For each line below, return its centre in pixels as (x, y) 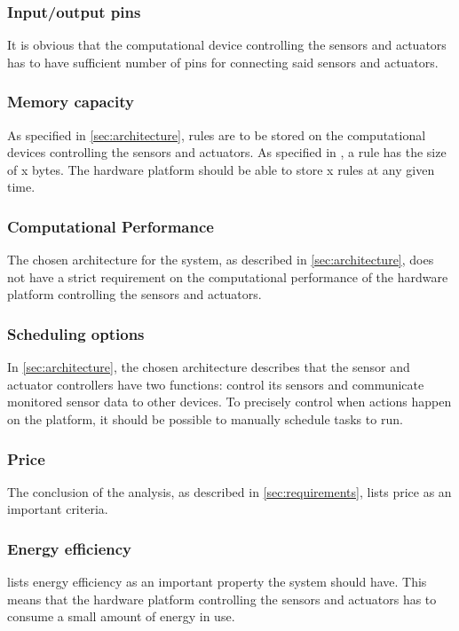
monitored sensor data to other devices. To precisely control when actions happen (229, 402)
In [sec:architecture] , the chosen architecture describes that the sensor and (209, 367)
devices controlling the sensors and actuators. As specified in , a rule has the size (227, 152)
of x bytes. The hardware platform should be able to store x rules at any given (221, 169)
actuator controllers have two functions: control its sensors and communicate (216, 384)
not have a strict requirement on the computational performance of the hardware (228, 276)
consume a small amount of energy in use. (121, 616)
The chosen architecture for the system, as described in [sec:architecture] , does (221, 260)
